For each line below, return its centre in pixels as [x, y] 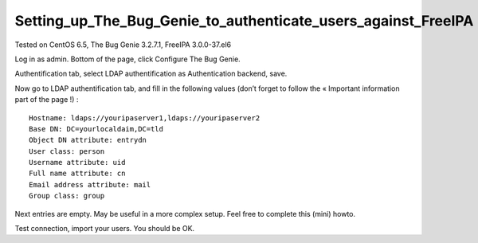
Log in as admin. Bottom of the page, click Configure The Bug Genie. [127, 59]
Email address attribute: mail [90, 184]
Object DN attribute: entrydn [88, 140]
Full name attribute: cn [77, 174]
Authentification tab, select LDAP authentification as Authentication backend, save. [151, 74]
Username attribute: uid [77, 163]
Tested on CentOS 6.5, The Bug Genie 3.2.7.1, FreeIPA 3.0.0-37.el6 [123, 45]
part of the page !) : [47, 100]
